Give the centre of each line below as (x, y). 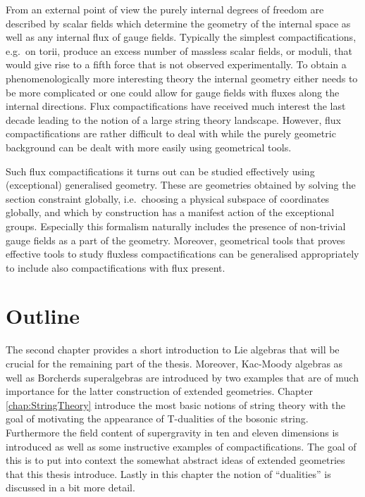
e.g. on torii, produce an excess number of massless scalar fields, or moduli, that (179, 50)
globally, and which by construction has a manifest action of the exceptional (170, 212)
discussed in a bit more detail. (70, 487)
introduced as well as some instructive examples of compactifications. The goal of (181, 446)
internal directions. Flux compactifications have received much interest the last (176, 106)
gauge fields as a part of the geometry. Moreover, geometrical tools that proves (175, 240)
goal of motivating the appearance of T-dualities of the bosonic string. (157, 419)
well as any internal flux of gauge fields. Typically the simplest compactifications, (181, 37)
